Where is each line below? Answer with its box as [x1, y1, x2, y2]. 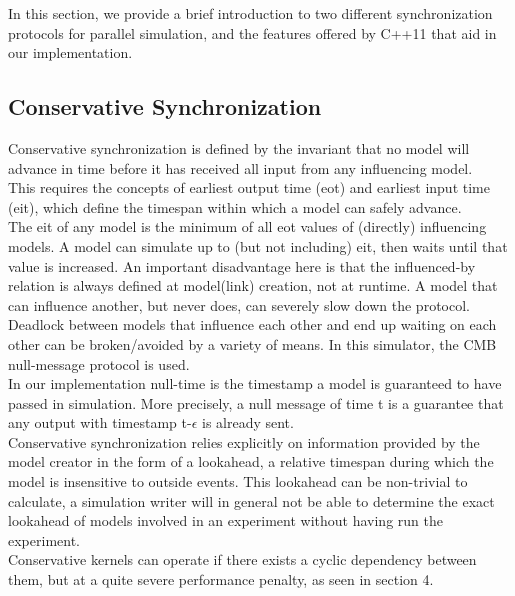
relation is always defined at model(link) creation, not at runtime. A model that [8, 275, 498, 296]
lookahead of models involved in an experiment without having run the [8, 510, 443, 531]
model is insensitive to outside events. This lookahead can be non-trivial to [8, 471, 468, 492]
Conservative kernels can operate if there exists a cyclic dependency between [8, 549, 477, 570]
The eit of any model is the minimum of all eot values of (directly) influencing [8, 216, 487, 237]
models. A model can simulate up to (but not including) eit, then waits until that [8, 235, 508, 256]
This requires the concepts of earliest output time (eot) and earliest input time [8, 177, 490, 198]
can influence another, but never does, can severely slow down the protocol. [8, 294, 470, 315]
